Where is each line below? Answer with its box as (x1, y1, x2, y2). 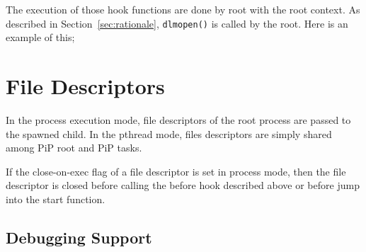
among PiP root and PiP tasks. (6, 140, 142, 155)
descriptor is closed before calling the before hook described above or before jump (6, 178, 360, 193)
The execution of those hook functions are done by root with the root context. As (6, 2, 360, 16)
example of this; (6, 30, 75, 45)
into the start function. (6, 191, 105, 206)
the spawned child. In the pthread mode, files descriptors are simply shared (6, 126, 332, 141)
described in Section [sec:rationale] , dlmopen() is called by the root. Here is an (6, 16, 348, 30)
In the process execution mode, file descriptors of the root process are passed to (6, 112, 351, 127)
